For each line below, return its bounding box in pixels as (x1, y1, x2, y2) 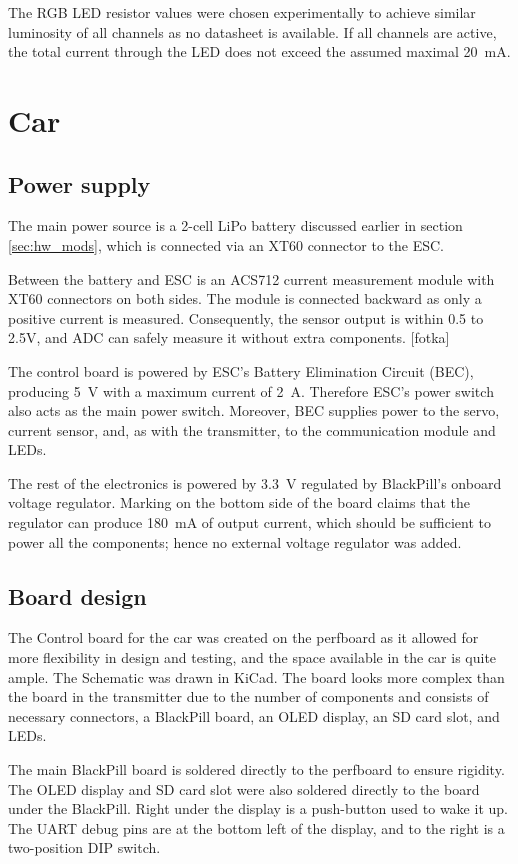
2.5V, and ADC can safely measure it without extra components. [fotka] (8, 327, 450, 348)
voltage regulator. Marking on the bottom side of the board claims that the (8, 492, 470, 513)
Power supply (8, 168, 151, 199)
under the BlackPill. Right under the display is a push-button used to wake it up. (8, 798, 508, 819)
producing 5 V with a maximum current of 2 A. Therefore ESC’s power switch (8, 380, 494, 401)
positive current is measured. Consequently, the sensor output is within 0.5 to (8, 307, 484, 328)
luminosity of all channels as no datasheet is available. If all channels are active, (8, 21, 497, 42)
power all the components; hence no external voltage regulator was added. (8, 531, 462, 552)
